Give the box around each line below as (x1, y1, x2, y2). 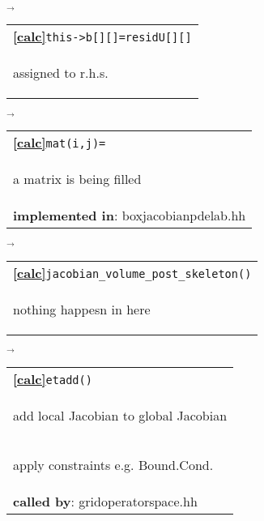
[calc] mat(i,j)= (13, 133, 106, 152)
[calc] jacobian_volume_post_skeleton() (13, 263, 252, 282)
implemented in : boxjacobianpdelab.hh (13, 206, 246, 225)
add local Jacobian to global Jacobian (13, 405, 228, 425)
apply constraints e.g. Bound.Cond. (13, 455, 214, 474)
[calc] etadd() (13, 369, 92, 388)
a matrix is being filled (13, 169, 142, 189)
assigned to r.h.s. (13, 63, 109, 83)
